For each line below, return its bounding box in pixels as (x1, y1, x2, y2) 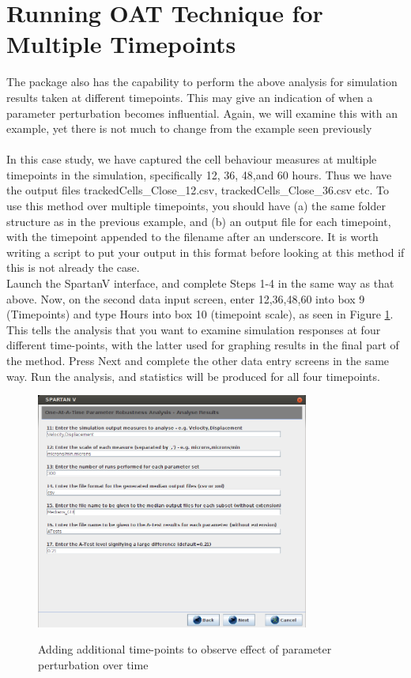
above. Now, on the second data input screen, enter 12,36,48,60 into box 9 (6, 290, 365, 307)
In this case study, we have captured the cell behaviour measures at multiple (6, 151, 377, 168)
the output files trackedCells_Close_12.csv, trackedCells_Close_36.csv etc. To (6, 182, 389, 198)
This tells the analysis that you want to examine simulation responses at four (6, 321, 381, 337)
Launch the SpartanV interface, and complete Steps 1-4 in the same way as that (6, 275, 394, 292)
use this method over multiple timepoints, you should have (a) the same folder (6, 198, 386, 214)
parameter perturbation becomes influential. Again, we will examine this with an (6, 104, 398, 121)
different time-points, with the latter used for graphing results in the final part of (6, 337, 399, 353)
